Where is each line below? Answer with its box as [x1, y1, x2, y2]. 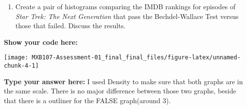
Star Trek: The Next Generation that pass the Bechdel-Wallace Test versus [15, 11, 239, 21]
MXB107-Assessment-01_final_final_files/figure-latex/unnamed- [32, 54, 241, 61]
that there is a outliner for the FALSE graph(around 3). [4, 95, 171, 105]
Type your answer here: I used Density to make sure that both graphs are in [4, 76, 243, 86]
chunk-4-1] [4, 62, 39, 70]
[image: [4, 54, 29, 61]
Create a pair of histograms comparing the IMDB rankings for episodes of [15, 1, 236, 11]
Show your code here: [4, 36, 78, 47]
